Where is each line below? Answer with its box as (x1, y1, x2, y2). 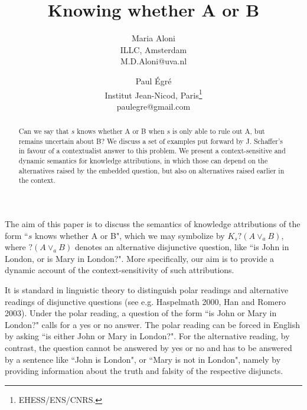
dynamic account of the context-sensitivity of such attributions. (5, 264, 234, 276)
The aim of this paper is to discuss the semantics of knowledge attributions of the (5, 218, 301, 230)
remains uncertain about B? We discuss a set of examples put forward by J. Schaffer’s (18, 136, 283, 146)
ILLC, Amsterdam (120, 43, 187, 55)
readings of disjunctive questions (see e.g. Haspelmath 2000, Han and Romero (5, 295, 286, 307)
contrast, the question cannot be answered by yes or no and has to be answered (5, 342, 292, 354)
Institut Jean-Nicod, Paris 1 (104, 87, 203, 101)
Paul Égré (135, 74, 172, 87)
